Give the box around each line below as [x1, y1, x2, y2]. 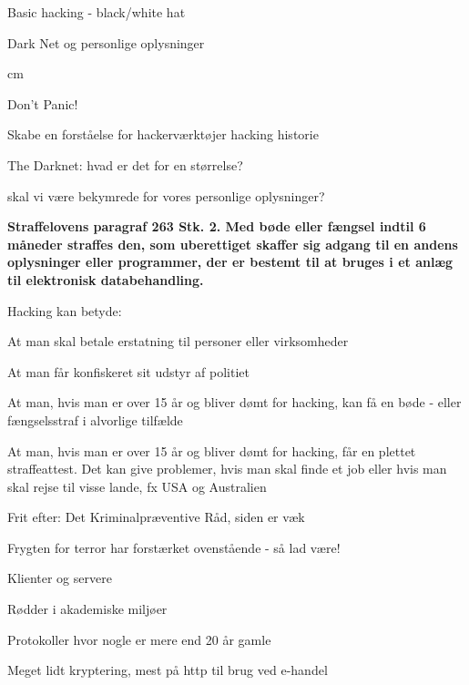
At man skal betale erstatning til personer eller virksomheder [7, 332, 349, 351]
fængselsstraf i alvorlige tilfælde [7, 410, 183, 429]
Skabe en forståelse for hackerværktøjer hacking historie [7, 125, 319, 144]
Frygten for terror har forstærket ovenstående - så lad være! [7, 537, 341, 557]
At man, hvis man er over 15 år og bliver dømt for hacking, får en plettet [7, 441, 416, 460]
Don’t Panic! [7, 94, 78, 113]
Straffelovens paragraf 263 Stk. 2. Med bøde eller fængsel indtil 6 [7, 217, 426, 236]
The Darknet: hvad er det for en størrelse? [7, 155, 243, 174]
